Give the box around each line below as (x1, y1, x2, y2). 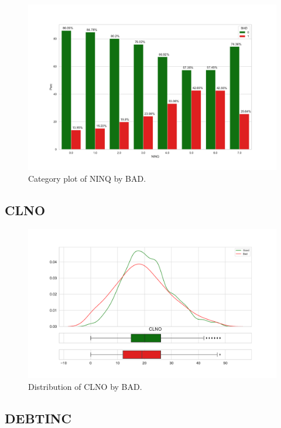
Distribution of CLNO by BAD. (28, 380, 142, 392)
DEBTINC (5, 409, 71, 427)
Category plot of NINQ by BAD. (28, 172, 146, 184)
